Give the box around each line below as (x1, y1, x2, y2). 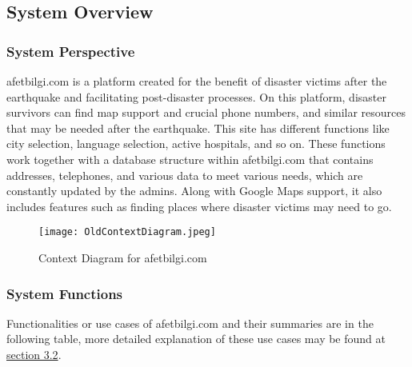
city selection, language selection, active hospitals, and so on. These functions (6, 135, 386, 152)
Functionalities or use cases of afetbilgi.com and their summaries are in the (6, 314, 374, 331)
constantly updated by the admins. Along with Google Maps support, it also (6, 182, 382, 199)
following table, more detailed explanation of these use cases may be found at (6, 330, 386, 347)
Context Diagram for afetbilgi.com (38, 249, 207, 265)
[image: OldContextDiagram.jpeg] (38, 226, 216, 238)
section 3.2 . (6, 346, 62, 362)
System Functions (6, 283, 123, 303)
